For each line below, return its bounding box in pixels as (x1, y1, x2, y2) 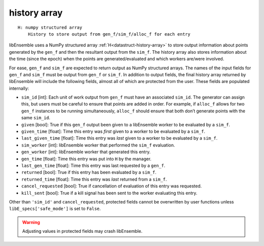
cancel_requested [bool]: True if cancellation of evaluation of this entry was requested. (21, 183, 202, 189)
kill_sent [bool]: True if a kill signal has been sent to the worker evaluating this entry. (21, 190, 198, 196)
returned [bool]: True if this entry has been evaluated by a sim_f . (21, 169, 156, 175)
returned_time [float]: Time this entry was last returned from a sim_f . (21, 176, 167, 182)
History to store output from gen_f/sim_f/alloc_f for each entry (27, 31, 191, 37)
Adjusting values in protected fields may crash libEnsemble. (22, 228, 143, 234)
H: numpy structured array (18, 24, 83, 30)
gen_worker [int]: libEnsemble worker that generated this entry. (21, 149, 151, 155)
